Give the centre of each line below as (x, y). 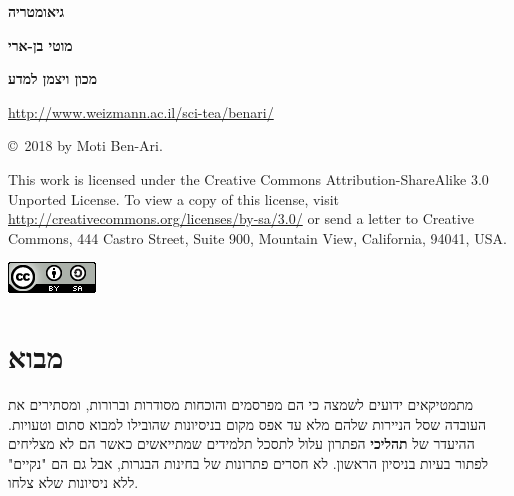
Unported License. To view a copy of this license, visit (174, 198)
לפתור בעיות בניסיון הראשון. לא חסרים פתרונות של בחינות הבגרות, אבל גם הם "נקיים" (248, 462)
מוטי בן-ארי (40, 44)
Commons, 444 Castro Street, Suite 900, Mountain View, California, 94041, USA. (257, 237)
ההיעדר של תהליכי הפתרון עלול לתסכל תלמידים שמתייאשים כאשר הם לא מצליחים (241, 443)
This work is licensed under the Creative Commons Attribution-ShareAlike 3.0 (248, 178)
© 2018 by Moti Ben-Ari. (85, 145)
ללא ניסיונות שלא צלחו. (73, 482)
